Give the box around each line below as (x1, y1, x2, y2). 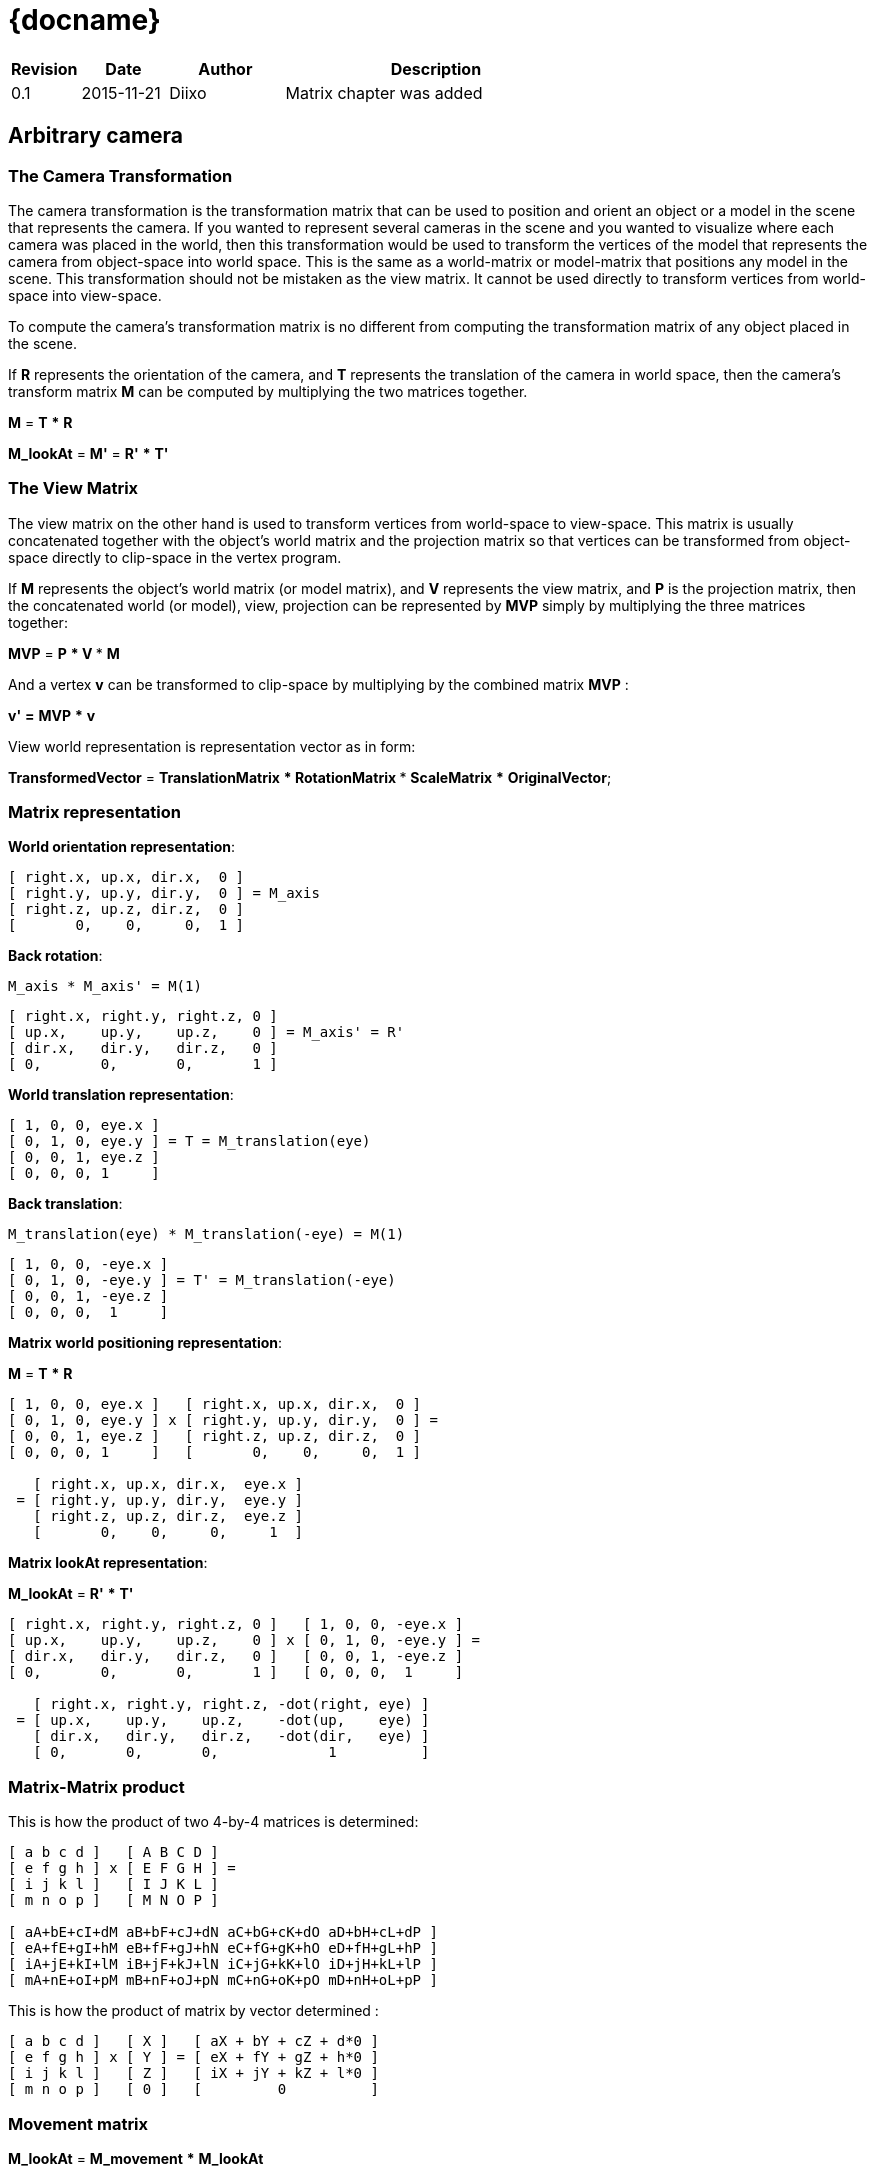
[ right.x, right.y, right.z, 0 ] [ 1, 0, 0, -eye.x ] (8, 1616, 464, 1633)
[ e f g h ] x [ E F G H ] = (8, 1860, 236, 1877)
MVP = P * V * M (8, 644, 120, 662)
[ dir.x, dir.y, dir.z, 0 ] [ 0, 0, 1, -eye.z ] (8, 1648, 464, 1665)
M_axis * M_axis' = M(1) (8, 978, 202, 995)
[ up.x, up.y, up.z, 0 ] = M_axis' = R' (8, 1024, 405, 1041)
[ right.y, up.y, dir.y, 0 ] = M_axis (8, 885, 320, 902)
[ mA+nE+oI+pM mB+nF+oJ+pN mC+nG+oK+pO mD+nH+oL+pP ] (8, 1972, 438, 1989)
